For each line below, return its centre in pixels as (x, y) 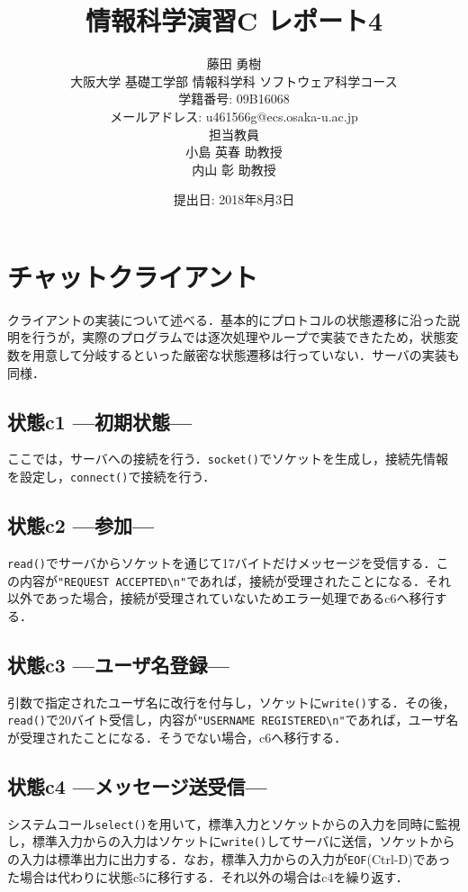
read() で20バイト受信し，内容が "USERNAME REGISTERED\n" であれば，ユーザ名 (233, 720)
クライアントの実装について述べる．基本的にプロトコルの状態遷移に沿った (228, 319)
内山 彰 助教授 (234, 169)
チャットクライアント (133, 276)
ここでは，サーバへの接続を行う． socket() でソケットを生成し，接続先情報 (228, 459)
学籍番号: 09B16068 (234, 99)
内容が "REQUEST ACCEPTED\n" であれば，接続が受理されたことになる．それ (235, 580)
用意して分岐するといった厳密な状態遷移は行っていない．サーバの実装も (246, 355)
